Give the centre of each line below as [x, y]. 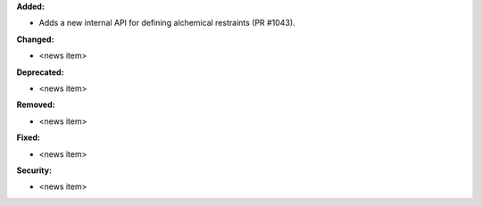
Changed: [35, 39]
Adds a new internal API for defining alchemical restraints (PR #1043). [167, 23]
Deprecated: [40, 72]
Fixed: [28, 137]
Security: [34, 170]
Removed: [36, 105]
